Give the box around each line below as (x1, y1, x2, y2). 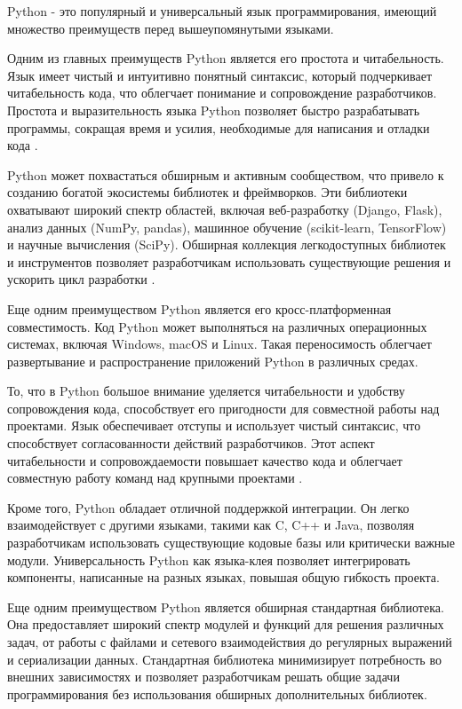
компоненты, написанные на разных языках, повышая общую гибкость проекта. (7, 568, 440, 587)
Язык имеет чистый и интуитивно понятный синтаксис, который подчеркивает (7, 66, 433, 84)
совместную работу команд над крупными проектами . (7, 469, 303, 487)
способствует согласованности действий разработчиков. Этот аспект (7, 434, 375, 453)
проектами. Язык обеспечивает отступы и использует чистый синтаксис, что (7, 416, 421, 435)
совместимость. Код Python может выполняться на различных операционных (7, 317, 427, 335)
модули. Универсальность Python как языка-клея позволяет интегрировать (7, 550, 410, 569)
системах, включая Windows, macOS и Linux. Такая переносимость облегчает (7, 335, 432, 353)
